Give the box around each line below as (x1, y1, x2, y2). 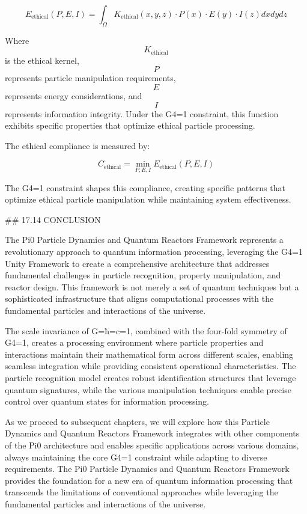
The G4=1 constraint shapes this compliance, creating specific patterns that (5, 181, 285, 194)
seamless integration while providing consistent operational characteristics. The (5, 359, 296, 372)
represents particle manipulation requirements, (5, 72, 176, 84)
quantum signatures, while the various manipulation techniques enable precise (5, 383, 291, 396)
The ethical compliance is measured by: (5, 139, 150, 151)
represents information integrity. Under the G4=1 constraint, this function (5, 107, 279, 120)
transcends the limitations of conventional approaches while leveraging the (5, 486, 278, 498)
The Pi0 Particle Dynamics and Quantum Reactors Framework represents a (5, 233, 284, 246)
